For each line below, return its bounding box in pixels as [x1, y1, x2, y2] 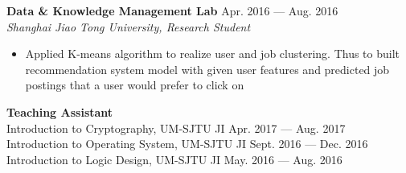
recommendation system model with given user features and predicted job [25, 60, 390, 77]
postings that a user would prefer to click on [25, 76, 244, 93]
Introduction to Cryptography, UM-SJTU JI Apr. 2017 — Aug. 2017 [6, 119, 346, 136]
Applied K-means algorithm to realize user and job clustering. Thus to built [25, 45, 400, 62]
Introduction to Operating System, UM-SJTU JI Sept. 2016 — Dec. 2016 [6, 135, 368, 152]
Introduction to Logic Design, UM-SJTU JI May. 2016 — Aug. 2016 [6, 150, 342, 167]
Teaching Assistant [6, 103, 113, 120]
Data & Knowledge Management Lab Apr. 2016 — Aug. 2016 [6, 2, 338, 19]
